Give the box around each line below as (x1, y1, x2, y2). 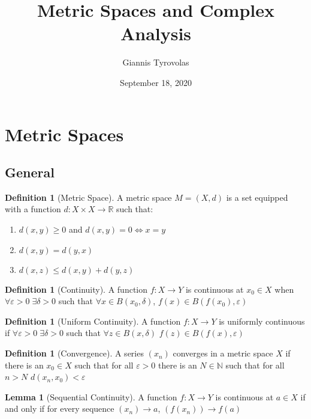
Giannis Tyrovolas (122, 56, 189, 69)
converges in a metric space (173, 347, 273, 359)
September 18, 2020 (120, 76, 192, 88)
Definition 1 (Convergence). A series (5, 347, 144, 359)
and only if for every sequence (5, 402, 114, 415)
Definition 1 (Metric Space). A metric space (5, 191, 172, 203)
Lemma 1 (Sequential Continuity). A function (5, 390, 177, 403)
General (5, 163, 55, 182)
